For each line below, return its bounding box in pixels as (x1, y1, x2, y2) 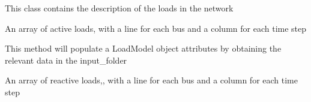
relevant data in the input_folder (5, 53, 127, 66)
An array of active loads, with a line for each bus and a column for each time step (5, 22, 307, 34)
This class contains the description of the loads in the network (5, 2, 234, 14)
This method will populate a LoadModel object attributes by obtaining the (5, 42, 282, 55)
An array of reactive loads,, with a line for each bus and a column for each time (5, 74, 298, 86)
